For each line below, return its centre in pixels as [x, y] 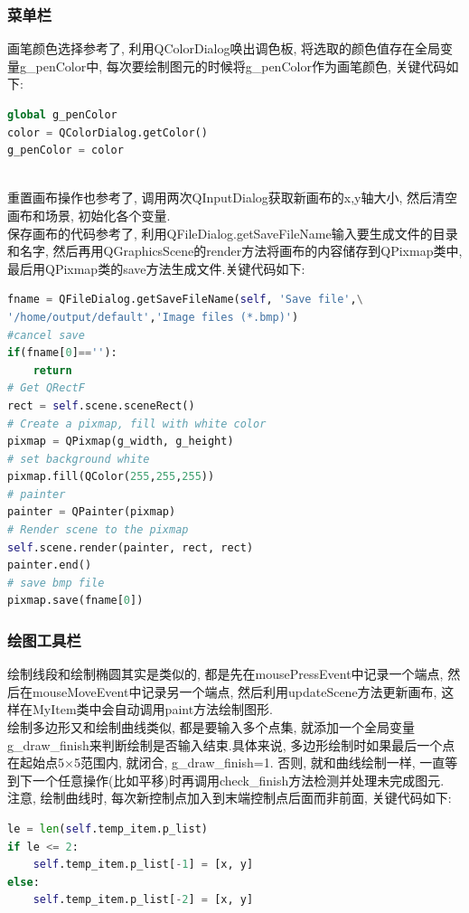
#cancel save [46, 335]
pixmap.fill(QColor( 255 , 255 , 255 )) [111, 477]
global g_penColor [62, 115]
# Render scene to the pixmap [98, 530]
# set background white [79, 459]
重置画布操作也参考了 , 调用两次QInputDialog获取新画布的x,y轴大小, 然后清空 [233, 198]
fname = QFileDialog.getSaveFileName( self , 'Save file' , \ [185, 300]
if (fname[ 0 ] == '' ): [62, 353]
